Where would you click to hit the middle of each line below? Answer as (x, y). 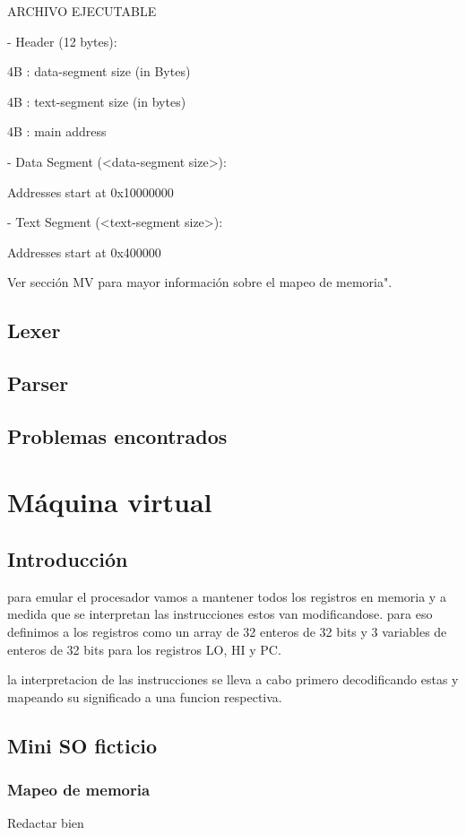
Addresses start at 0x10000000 (91, 191)
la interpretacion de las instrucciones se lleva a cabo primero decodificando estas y (233, 679)
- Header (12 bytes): (62, 41)
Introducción (68, 559)
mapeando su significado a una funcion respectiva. (145, 696)
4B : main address (57, 131)
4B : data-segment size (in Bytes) (99, 71)
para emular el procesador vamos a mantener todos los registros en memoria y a (227, 596)
